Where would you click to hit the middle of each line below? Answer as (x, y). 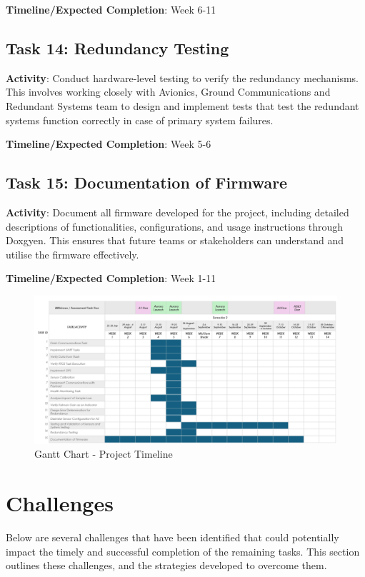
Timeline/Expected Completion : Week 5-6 (109, 144)
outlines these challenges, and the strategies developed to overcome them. (166, 565)
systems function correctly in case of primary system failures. (140, 120)
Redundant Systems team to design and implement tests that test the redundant (182, 105)
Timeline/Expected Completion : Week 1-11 (111, 278)
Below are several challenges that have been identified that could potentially (172, 537)
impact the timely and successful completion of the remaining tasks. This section (183, 551)
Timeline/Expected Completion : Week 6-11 (111, 9)
